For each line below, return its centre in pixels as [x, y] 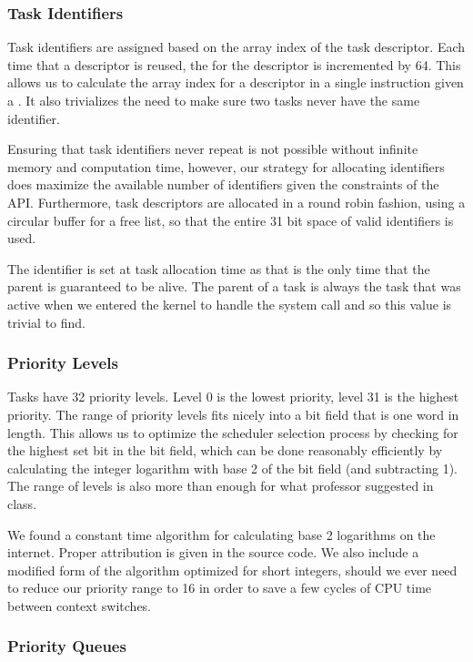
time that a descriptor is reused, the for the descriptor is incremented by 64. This [234, 64]
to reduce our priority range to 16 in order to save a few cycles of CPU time [220, 588]
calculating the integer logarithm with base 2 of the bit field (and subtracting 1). [232, 468]
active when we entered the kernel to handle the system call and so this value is [230, 304]
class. [22, 503]
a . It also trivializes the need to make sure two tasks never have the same [214, 100]
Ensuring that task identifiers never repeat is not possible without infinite [213, 149]
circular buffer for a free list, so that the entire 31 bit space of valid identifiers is [231, 220]
